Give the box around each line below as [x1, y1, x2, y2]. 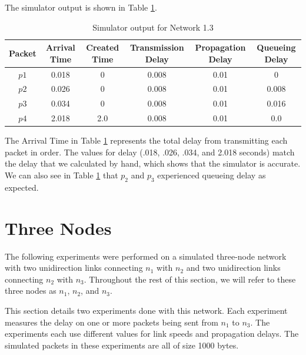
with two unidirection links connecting [5, 261, 143, 274]
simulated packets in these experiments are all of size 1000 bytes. [5, 339, 239, 351]
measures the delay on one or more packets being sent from [5, 316, 218, 328]
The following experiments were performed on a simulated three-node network [5, 250, 287, 262]
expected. [5, 181, 39, 193]
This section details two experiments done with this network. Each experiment [5, 304, 288, 316]
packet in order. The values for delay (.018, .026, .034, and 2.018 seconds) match [5, 145, 295, 158]
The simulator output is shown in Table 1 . [5, 1, 157, 13]
